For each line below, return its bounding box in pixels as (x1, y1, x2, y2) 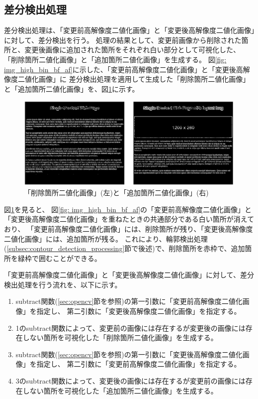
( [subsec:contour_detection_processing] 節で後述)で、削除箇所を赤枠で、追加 (4, 243, 245, 254)
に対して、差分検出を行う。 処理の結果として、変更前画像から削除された (4, 34, 242, 45)
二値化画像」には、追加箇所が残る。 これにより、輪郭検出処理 (4, 233, 208, 244)
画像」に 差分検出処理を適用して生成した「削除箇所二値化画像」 (38, 74, 250, 84)
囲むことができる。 (38, 253, 101, 263)
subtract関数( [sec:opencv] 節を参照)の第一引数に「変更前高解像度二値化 (15, 296, 243, 306)
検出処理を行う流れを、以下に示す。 (4, 279, 122, 289)
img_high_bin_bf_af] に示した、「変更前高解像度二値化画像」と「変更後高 (4, 64, 243, 74)
